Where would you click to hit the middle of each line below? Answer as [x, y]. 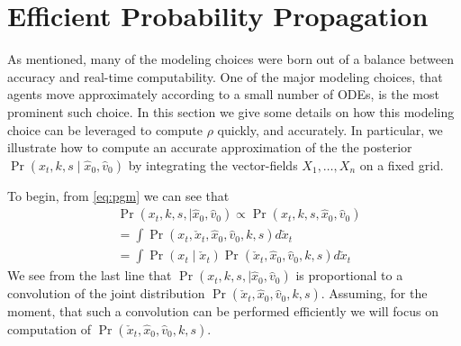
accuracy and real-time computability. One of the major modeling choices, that [225, 76]
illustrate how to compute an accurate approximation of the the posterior [210, 147]
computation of [49, 328]
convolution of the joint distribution [106, 293]
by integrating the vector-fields [213, 164]
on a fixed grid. [402, 164]
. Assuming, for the [374, 293]
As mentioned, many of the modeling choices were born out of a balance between [231, 59]
